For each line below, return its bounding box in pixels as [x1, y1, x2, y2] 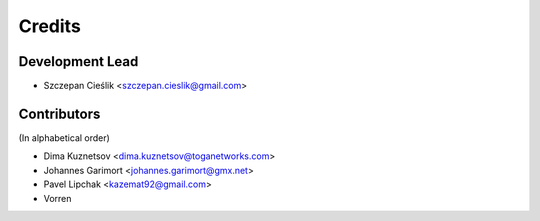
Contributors [18, 105, 101, 122]
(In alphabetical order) [18, 131, 110, 144]
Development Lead [18, 53, 139, 70]
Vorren [43, 192, 72, 204]
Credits [18, 15, 82, 37]
